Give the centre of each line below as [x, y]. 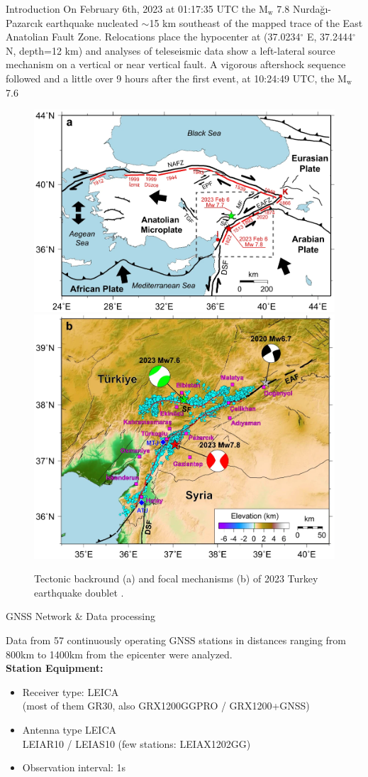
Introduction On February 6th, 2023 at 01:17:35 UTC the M [137, 9]
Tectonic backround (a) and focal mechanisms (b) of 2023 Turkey [176, 578]
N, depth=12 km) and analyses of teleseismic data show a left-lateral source [171, 50]
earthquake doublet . [79, 592]
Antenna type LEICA [69, 729]
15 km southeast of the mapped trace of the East [256, 22]
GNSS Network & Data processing [80, 616]
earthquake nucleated [92, 22]
